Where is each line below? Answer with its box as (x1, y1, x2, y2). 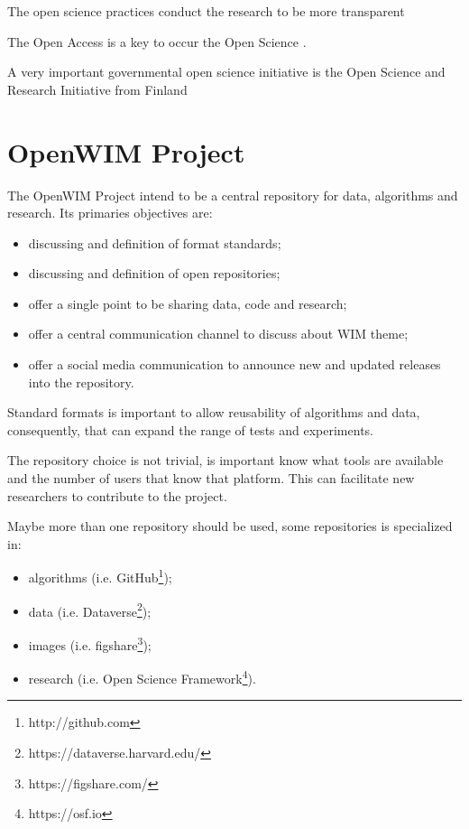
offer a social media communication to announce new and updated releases (28, 355, 441, 374)
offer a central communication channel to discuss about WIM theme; (28, 324, 409, 343)
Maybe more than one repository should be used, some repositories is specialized (7, 517, 453, 536)
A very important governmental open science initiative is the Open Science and (7, 62, 446, 81)
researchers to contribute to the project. (7, 486, 227, 505)
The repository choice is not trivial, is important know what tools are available (7, 451, 444, 470)
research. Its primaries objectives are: (7, 203, 213, 222)
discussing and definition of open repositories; (28, 264, 280, 283)
